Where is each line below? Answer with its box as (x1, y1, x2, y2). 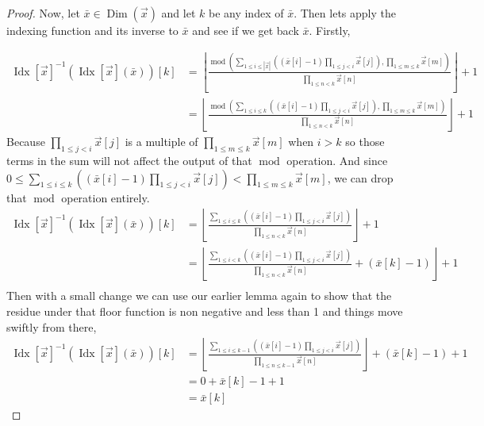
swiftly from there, (6, 318, 97, 335)
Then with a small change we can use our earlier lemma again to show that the (6, 287, 392, 304)
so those (345, 133, 385, 150)
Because (6, 133, 45, 150)
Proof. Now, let (6, 5, 80, 21)
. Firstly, (309, 22, 351, 38)
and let (161, 5, 196, 21)
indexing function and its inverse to (6, 22, 179, 38)
